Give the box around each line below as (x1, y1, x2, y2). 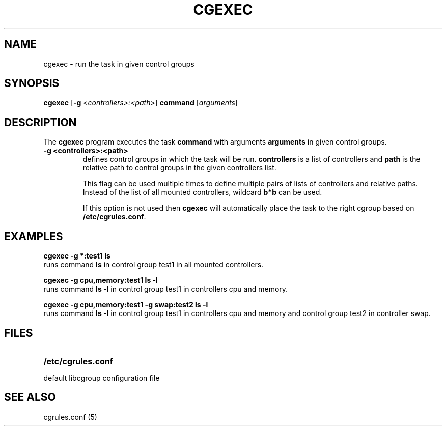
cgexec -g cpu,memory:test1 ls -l (43, 276, 158, 285)
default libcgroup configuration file (43, 373, 160, 382)
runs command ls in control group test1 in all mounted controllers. (43, 260, 264, 269)
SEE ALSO (4, 391, 56, 404)
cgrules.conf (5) (43, 412, 97, 421)
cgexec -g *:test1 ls (43, 251, 110, 261)
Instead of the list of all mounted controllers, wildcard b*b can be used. (82, 188, 322, 197)
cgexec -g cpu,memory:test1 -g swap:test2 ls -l (43, 300, 208, 309)
